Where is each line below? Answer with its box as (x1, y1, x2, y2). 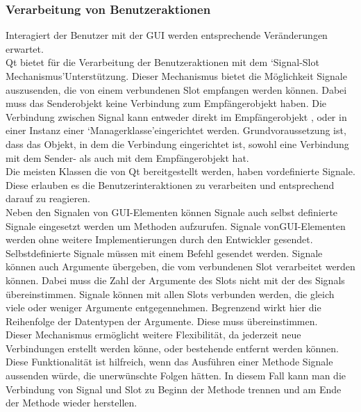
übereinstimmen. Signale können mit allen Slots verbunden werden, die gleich (6, 286, 335, 301)
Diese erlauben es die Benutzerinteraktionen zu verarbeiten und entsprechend (6, 177, 335, 192)
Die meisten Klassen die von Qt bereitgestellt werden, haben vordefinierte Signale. (6, 164, 355, 179)
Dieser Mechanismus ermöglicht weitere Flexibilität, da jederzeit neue (6, 327, 301, 342)
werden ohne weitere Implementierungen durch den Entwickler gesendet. (6, 232, 313, 247)
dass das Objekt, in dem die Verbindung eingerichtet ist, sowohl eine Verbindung (6, 136, 349, 151)
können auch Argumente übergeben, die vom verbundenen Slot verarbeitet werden (6, 259, 355, 274)
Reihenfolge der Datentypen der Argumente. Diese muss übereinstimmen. (6, 313, 318, 328)
